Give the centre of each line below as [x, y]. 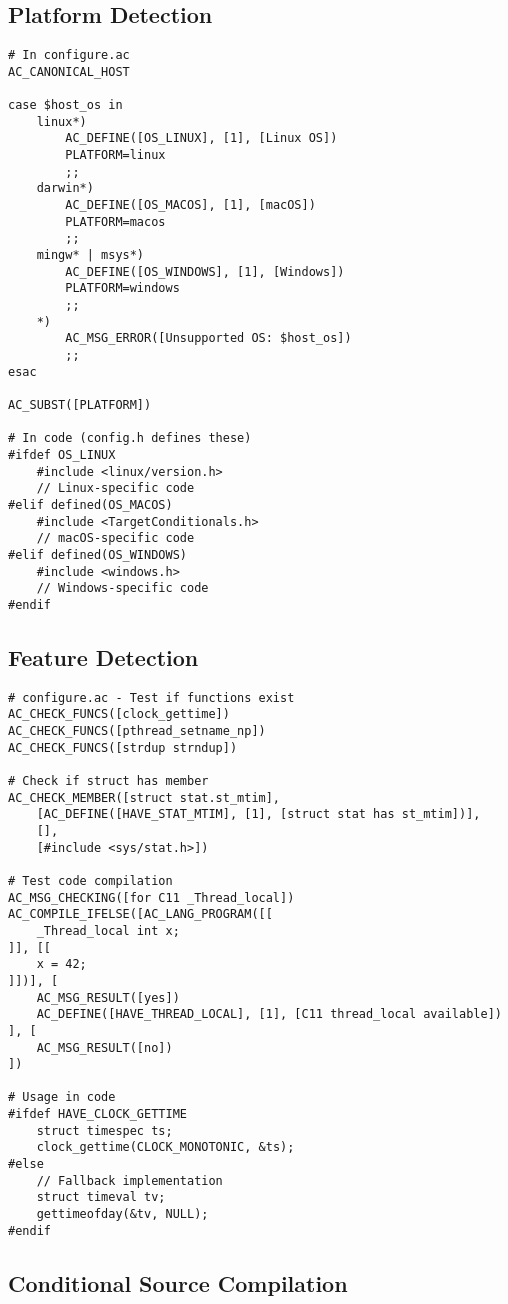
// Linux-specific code [115, 488]
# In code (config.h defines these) [130, 438]
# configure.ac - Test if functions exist [151, 697]
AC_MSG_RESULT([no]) [104, 1047]
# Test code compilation [90, 880]
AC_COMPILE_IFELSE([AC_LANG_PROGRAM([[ [140, 914]
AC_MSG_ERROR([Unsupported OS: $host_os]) [208, 338]
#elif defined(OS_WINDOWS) [97, 554]
